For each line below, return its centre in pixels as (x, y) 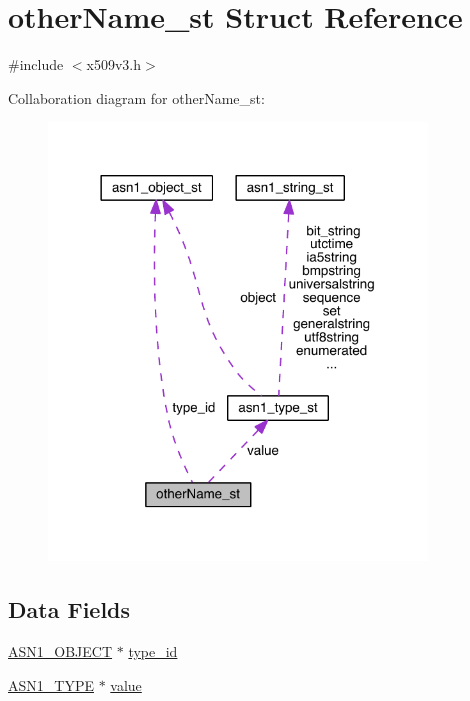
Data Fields (69, 609)
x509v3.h (114, 64)
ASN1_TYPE (51, 684)
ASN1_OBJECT (60, 650)
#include (36, 64)
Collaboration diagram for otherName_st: (136, 97)
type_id (153, 650)
